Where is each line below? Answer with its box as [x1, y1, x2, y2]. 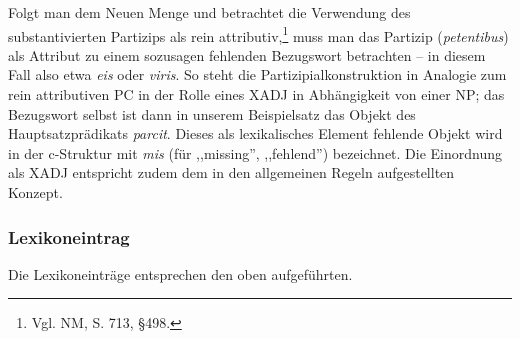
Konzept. [8, 182, 63, 202]
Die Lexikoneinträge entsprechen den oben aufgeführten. [8, 263, 353, 284]
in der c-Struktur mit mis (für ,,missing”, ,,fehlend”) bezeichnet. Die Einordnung [8, 142, 503, 163]
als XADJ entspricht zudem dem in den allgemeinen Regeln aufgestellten [8, 162, 455, 183]
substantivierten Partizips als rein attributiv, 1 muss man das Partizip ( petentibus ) [8, 22, 509, 46]
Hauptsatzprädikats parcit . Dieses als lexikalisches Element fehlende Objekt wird [8, 123, 503, 144]
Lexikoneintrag [8, 224, 130, 249]
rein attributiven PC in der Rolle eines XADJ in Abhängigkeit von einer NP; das [8, 84, 505, 105]
